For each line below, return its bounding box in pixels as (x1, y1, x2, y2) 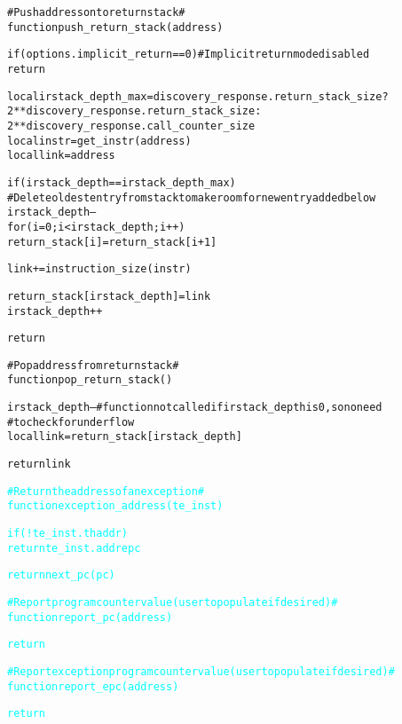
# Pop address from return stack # (7, 358, 179, 372)
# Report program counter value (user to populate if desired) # (7, 596, 338, 610)
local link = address (7, 149, 115, 162)
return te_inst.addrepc (7, 541, 141, 555)
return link (7, 458, 71, 471)
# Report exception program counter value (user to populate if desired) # (7, 665, 395, 678)
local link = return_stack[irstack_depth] (7, 430, 242, 444)
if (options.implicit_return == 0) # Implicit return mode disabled (7, 48, 370, 61)
